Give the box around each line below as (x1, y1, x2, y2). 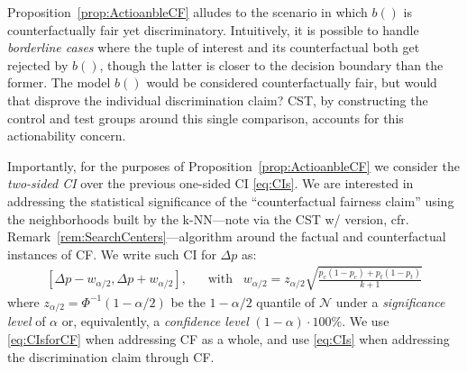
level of (7, 312, 46, 331)
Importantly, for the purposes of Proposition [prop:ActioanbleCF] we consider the (7, 156, 460, 175)
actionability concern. (7, 126, 126, 145)
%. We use (331, 312, 389, 331)
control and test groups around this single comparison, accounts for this (7, 108, 404, 127)
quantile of (256, 292, 316, 311)
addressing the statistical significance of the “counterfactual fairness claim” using (7, 191, 454, 210)
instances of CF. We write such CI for (7, 244, 216, 263)
